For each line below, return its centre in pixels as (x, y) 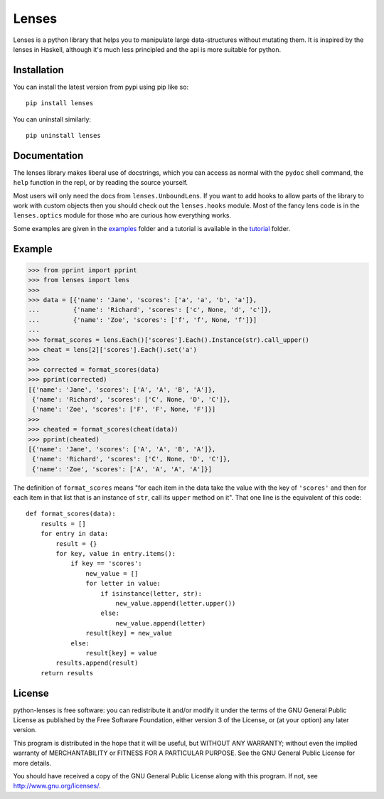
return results (67, 673)
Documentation (48, 155)
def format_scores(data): (71, 514)
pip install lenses (60, 103)
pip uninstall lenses (63, 136)
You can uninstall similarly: (52, 119)
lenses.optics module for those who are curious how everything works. (122, 215)
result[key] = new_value (129, 633)
